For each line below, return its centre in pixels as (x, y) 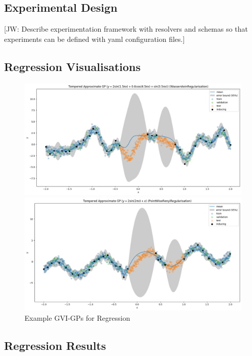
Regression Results (55, 345)
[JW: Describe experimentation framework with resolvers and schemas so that (126, 29)
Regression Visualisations (73, 66)
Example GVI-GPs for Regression (77, 317)
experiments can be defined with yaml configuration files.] (95, 39)
